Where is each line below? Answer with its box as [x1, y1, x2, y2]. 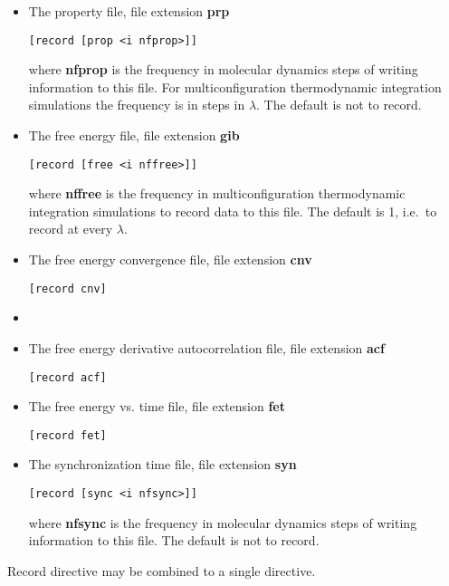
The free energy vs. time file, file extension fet [28, 397, 286, 416]
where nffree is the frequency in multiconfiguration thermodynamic [28, 184, 406, 203]
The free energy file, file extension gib [28, 126, 240, 145]
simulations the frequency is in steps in [28, 95, 245, 114]
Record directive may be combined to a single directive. [7, 561, 316, 580]
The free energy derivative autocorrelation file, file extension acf [28, 338, 385, 357]
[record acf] [28, 370, 107, 384]
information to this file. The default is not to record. [28, 531, 320, 550]
